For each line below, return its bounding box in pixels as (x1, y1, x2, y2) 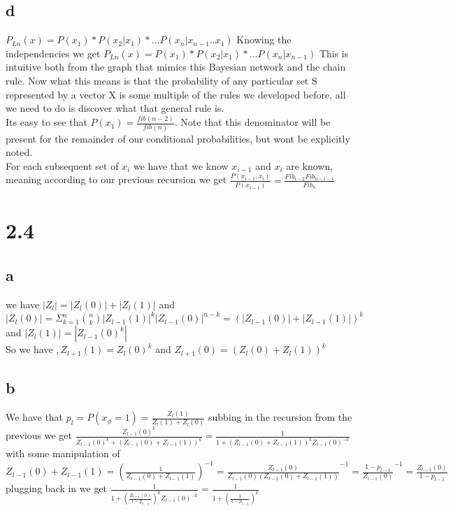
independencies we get (6, 45, 101, 60)
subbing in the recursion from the (208, 410, 352, 424)
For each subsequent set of (6, 158, 119, 173)
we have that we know (133, 158, 229, 173)
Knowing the (236, 32, 292, 47)
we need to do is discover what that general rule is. (6, 101, 224, 115)
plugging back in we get (6, 481, 108, 496)
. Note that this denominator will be (174, 115, 331, 129)
